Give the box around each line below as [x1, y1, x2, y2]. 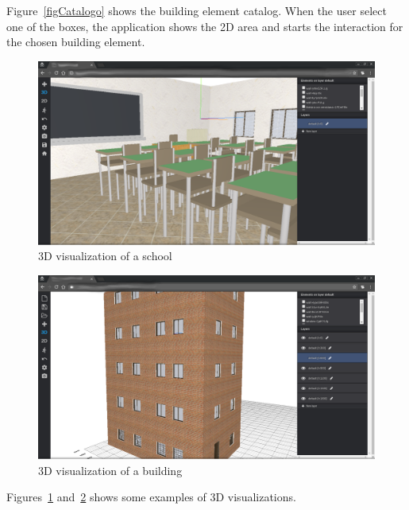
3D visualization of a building [38, 461, 183, 478]
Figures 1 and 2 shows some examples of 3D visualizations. [6, 489, 296, 505]
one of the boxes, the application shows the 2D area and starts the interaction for [6, 18, 403, 34]
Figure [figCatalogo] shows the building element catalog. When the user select [6, 2, 387, 18]
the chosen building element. [6, 33, 145, 50]
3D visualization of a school [38, 247, 172, 264]
